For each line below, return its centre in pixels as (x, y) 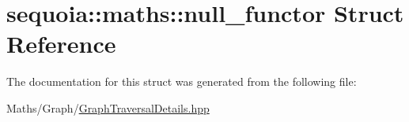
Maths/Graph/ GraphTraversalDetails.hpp (108, 107)
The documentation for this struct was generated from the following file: (182, 81)
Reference (61, 44)
